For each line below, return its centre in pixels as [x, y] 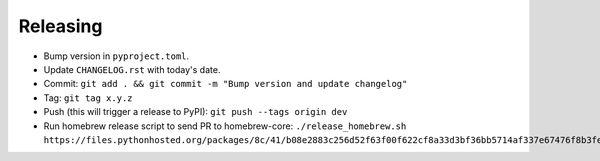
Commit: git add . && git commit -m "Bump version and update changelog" [225, 84]
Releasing [60, 26]
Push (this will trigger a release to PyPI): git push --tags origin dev [195, 112]
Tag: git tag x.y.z [88, 97]
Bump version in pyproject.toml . [116, 56]
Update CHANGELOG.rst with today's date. [132, 69]
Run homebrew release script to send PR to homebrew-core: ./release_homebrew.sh [225, 126]
